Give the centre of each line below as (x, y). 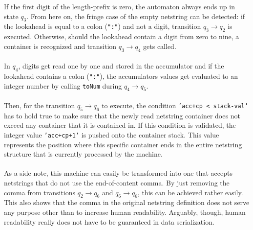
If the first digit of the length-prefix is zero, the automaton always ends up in (119, 6)
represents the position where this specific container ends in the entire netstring (123, 144)
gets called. (160, 46)
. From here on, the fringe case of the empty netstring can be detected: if (136, 16)
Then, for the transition (40, 105)
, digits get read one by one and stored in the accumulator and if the (121, 66)
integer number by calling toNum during (63, 85)
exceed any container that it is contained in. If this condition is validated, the (120, 125)
